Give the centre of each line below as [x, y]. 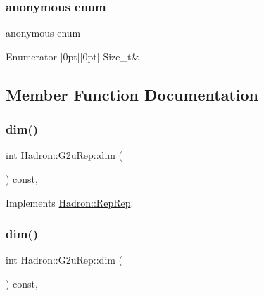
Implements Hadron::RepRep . [70, 202]
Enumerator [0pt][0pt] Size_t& [73, 56]
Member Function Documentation [132, 94]
